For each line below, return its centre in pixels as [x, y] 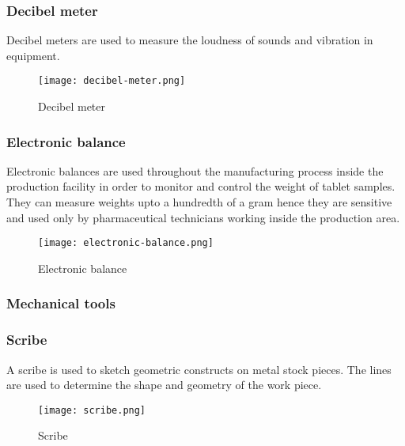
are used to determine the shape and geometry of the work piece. [164, 385]
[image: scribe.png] [92, 410]
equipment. [33, 55]
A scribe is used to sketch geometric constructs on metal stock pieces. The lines [199, 369]
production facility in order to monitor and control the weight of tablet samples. [201, 186]
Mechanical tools [61, 303]
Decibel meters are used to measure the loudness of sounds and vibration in [190, 40]
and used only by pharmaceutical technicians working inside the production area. [203, 217]
